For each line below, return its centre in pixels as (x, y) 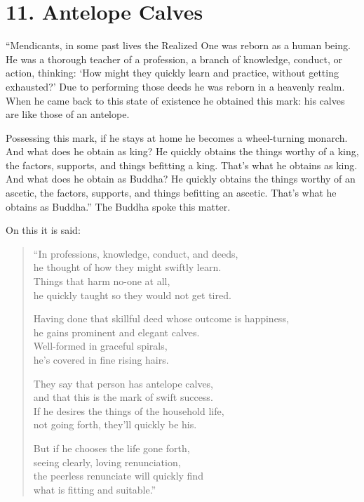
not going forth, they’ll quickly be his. (115, 424)
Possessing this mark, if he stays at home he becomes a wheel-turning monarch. (177, 137)
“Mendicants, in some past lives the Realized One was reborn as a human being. (178, 45)
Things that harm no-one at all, (102, 281)
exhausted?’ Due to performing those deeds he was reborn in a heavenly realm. (175, 86)
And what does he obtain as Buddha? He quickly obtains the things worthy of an (181, 179)
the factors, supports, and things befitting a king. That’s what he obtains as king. (182, 165)
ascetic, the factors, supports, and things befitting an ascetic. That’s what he (171, 193)
